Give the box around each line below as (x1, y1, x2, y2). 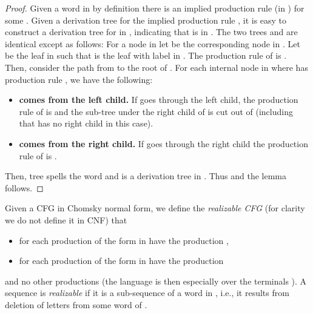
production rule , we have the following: (5, 73, 153, 85)
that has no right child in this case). (19, 117, 153, 130)
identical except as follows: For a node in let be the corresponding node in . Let (5, 37, 300, 50)
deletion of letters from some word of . (5, 298, 147, 311)
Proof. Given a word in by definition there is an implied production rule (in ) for (5, 2, 305, 14)
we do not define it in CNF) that (5, 213, 127, 226)
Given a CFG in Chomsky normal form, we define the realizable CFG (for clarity (5, 202, 305, 214)
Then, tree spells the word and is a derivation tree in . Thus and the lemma (5, 170, 286, 182)
